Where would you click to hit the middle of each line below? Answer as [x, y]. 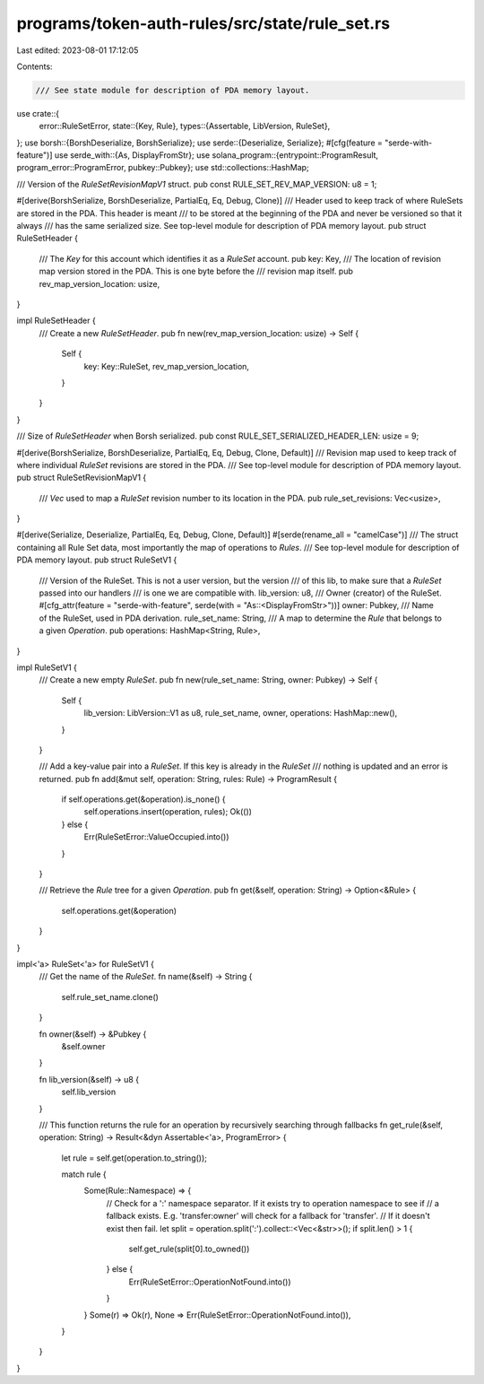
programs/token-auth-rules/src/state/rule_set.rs [203, 23]
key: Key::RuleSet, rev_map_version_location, [167, 366]
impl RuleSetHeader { [56, 321]
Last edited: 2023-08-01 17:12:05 [78, 50]
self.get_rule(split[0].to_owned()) [189, 1249]
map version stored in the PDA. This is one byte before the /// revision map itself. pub [196, 271]
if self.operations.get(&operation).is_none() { [143, 799]
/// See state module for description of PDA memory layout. [173, 90]
